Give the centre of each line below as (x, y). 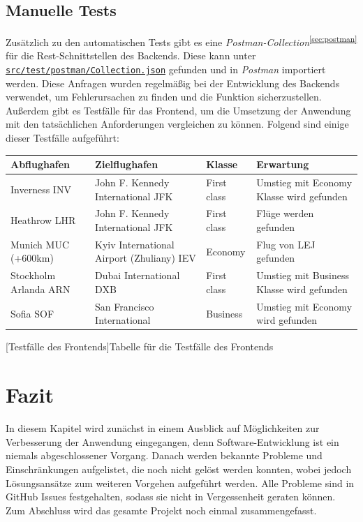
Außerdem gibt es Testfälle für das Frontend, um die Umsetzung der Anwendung (178, 110)
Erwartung (283, 164)
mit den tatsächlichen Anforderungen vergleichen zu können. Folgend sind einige (177, 124)
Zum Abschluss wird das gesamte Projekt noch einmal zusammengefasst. (161, 510)
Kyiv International (135, 244)
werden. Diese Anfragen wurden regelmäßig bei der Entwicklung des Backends (173, 83)
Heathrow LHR (43, 220)
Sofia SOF (32, 313)
